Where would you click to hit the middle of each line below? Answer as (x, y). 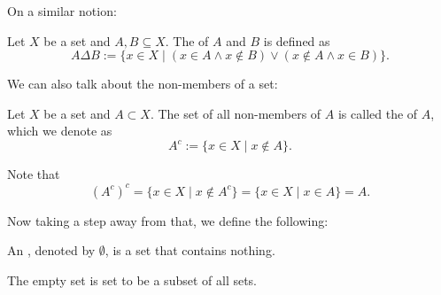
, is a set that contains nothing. (190, 250)
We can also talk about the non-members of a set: (143, 84)
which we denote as (60, 131)
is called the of (378, 113)
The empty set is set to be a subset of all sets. (132, 279)
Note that (34, 174)
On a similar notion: (62, 11)
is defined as (297, 40)
